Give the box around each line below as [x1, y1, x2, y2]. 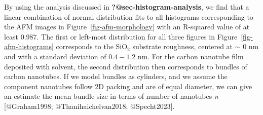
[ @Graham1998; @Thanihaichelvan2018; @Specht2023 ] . [4, 100, 175, 111]
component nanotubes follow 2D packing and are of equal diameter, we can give [4, 81, 252, 91]
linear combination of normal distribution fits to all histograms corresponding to [4, 11, 253, 22]
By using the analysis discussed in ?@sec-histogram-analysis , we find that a [4, 2, 249, 12]
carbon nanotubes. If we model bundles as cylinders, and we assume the [4, 71, 228, 82]
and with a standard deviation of [4, 51, 106, 61]
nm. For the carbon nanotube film [137, 51, 244, 61]
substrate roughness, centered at [132, 41, 233, 52]
